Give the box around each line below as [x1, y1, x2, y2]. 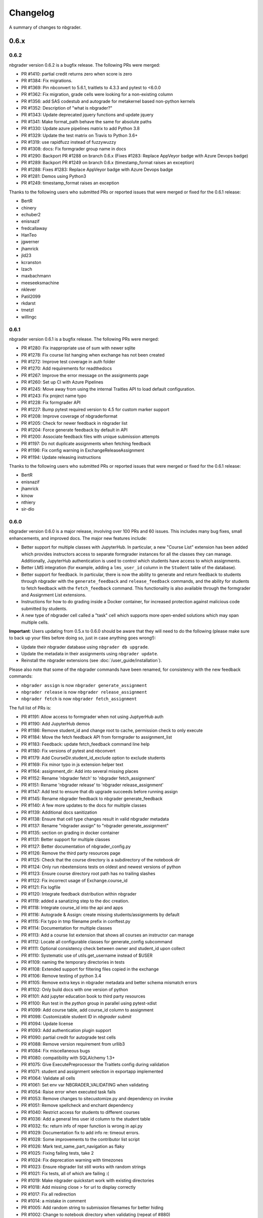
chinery [21, 205, 37, 210]
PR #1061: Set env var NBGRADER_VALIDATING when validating [21, 1082, 149, 1088]
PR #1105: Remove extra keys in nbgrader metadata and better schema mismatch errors [21, 980, 197, 986]
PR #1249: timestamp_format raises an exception [21, 180, 119, 186]
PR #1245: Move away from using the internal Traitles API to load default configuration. [21, 386, 196, 392]
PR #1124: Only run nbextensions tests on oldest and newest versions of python [21, 864, 181, 870]
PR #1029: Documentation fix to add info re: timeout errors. [21, 1130, 140, 1136]
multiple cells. [21, 619, 49, 625]
